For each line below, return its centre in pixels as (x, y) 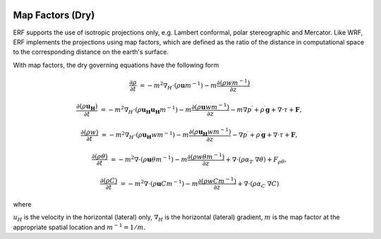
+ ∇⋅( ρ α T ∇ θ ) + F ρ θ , (256, 160)
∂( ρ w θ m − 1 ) (206, 156)
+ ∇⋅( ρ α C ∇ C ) (258, 185)
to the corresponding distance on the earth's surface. (91, 52)
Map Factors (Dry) (54, 15)
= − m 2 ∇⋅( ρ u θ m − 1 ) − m (149, 159)
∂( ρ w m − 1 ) (233, 82)
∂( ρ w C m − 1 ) (217, 180)
